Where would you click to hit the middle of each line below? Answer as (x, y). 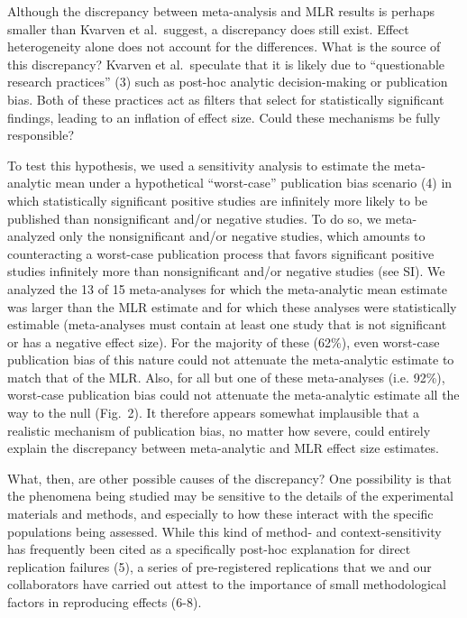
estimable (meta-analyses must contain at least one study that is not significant (227, 324)
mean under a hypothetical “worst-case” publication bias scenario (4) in (254, 183)
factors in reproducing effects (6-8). (105, 602)
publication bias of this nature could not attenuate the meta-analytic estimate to (231, 360)
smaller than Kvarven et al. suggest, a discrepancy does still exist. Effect (208, 28)
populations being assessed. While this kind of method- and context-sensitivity (224, 531)
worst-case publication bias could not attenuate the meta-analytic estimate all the (233, 395)
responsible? (41, 135)
